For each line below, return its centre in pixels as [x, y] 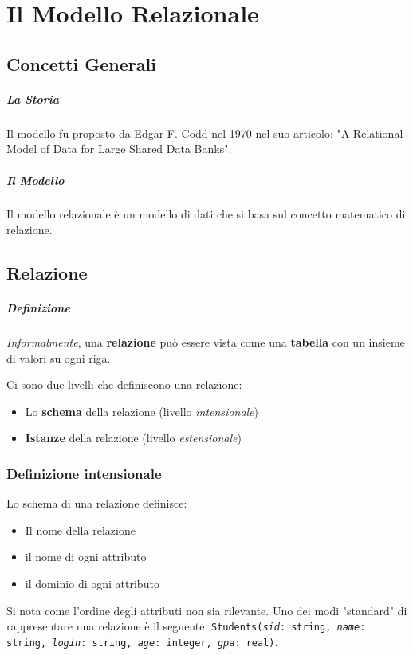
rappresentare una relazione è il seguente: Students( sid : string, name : [186, 626]
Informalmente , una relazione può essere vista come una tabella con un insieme [206, 342]
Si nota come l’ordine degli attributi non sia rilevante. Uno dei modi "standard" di [207, 610]
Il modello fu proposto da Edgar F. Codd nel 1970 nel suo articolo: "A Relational [205, 133]
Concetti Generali [81, 63]
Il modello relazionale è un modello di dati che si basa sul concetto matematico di [206, 214]
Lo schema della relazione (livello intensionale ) [142, 411]
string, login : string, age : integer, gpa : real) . [142, 641]
